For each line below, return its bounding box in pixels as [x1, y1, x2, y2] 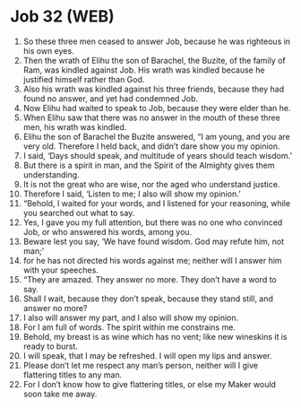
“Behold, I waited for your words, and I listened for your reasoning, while [22, 197, 290, 208]
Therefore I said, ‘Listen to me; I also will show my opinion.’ [22, 188, 241, 199]
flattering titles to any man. [22, 369, 123, 380]
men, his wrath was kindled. [22, 121, 127, 132]
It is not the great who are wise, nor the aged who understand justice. [22, 178, 280, 189]
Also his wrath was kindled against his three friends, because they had [22, 83, 285, 94]
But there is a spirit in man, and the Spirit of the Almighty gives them [22, 160, 275, 170]
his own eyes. [22, 45, 74, 56]
